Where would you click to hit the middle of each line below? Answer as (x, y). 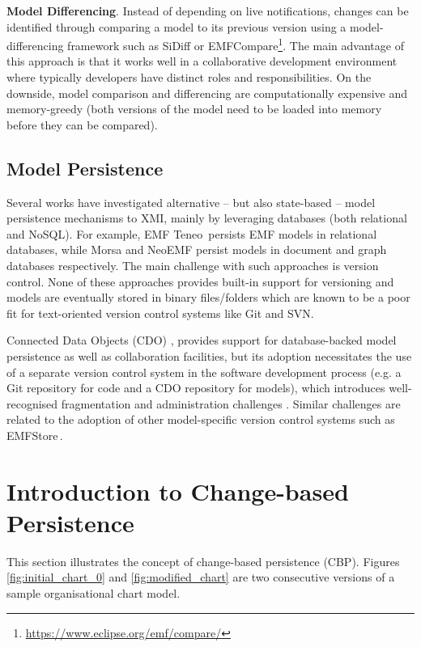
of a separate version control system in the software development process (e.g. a (204, 372)
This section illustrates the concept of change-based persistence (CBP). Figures (203, 561)
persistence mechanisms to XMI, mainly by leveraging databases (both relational (207, 218)
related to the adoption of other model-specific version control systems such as (201, 419)
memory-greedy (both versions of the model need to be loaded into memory (194, 109)
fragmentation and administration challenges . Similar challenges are (231, 403)
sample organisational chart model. (94, 593)
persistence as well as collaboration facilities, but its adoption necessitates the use (209, 355)
